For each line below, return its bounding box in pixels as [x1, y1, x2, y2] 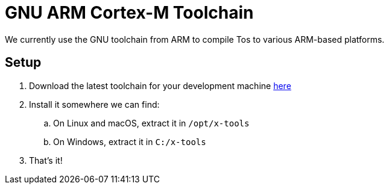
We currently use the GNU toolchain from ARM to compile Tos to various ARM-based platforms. [5, 34, 385, 45]
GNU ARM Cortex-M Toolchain [5, 2, 254, 23]
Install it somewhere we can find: [29, 99, 160, 110]
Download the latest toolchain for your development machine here [29, 80, 291, 91]
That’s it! [29, 155, 63, 166]
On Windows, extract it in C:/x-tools [53, 136, 206, 147]
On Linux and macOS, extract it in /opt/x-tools [53, 117, 250, 128]
